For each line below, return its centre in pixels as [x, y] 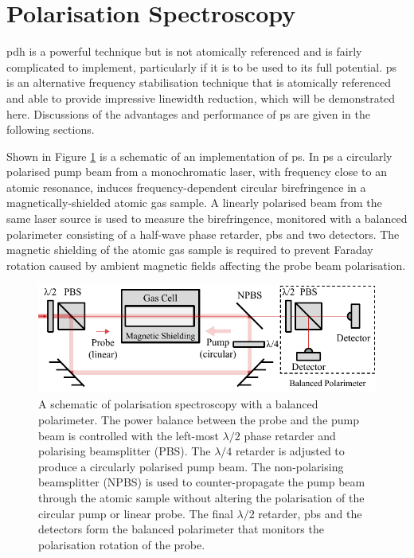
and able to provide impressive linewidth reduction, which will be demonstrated [201, 98]
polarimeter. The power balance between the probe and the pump [199, 420]
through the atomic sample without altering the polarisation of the [201, 497]
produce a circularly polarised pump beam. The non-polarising [191, 466]
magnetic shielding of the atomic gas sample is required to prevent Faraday [190, 250]
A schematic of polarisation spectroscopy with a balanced [178, 404]
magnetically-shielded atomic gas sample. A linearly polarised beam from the [194, 203]
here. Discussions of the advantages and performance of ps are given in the [188, 113]
